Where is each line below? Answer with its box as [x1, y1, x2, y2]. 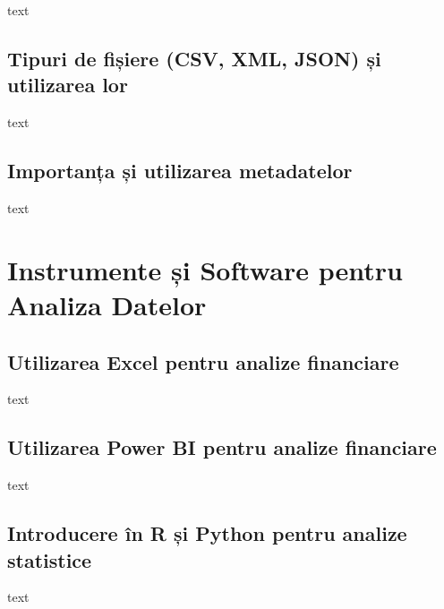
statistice [7, 545, 92, 573]
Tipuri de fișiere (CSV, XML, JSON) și [7, 44, 381, 72]
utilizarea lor [7, 71, 128, 99]
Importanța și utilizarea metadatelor [7, 157, 353, 184]
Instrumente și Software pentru [7, 251, 403, 287]
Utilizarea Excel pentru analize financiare [7, 347, 399, 375]
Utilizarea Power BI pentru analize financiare [7, 433, 437, 461]
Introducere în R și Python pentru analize [7, 519, 407, 547]
